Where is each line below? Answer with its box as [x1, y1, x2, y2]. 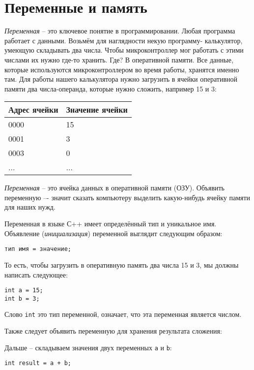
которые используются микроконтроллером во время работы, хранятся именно [4, 64, 239, 74]
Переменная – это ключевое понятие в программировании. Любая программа [4, 26, 235, 36]
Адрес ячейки [8, 104, 58, 116]
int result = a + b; [4, 360, 72, 367]
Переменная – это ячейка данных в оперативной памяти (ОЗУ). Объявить [4, 183, 225, 193]
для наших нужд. [4, 202, 56, 212]
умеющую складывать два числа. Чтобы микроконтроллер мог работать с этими [4, 45, 244, 55]
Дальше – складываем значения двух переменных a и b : [4, 342, 172, 352]
